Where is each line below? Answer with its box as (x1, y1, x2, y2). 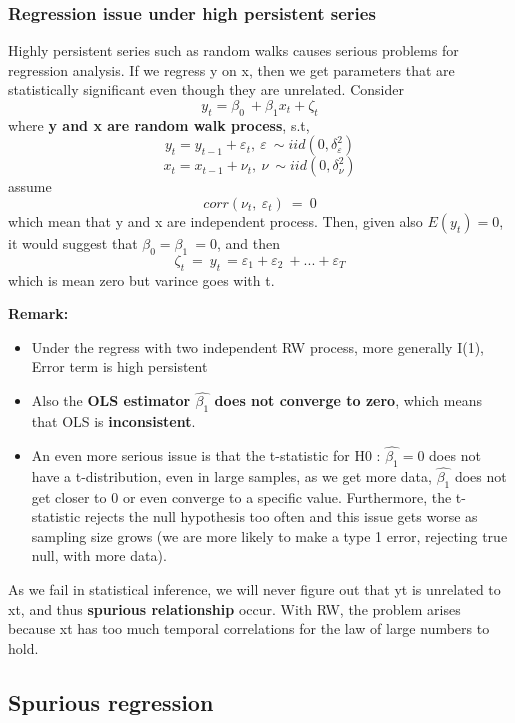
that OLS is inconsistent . (31, 410, 196, 431)
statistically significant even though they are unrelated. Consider (8, 79, 404, 100)
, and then (216, 232, 280, 253)
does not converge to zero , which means (214, 390, 482, 411)
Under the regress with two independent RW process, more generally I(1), (31, 336, 485, 357)
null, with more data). (31, 545, 167, 566)
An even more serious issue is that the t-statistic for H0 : (31, 444, 381, 465)
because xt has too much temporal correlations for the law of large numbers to (8, 618, 490, 639)
